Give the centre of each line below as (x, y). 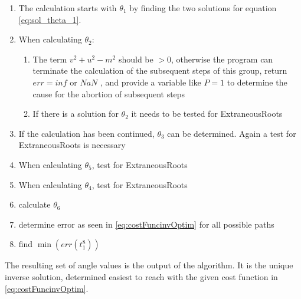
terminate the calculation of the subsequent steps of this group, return (160, 70)
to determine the (257, 82)
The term (50, 59)
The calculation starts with (68, 8)
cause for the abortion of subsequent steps (109, 93)
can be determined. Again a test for (232, 133)
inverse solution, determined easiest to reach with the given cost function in (141, 276)
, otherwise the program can (222, 59)
